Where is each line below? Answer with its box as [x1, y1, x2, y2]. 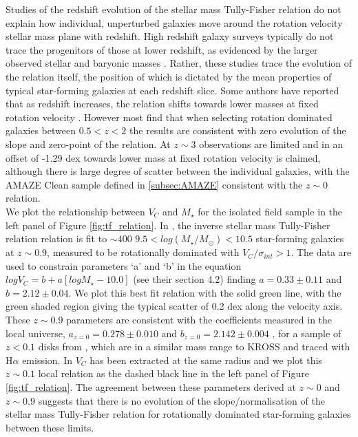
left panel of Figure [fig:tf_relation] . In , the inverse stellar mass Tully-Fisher [6, 217, 330, 232]
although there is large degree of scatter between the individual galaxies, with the [6, 164, 350, 178]
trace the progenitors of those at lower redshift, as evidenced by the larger [6, 42, 318, 56]
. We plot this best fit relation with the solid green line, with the [68, 285, 341, 299]
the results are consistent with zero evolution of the [129, 123, 346, 138]
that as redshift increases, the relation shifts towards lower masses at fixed [6, 96, 319, 111]
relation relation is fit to [6, 231, 107, 246]
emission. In [22, 352, 73, 367]
